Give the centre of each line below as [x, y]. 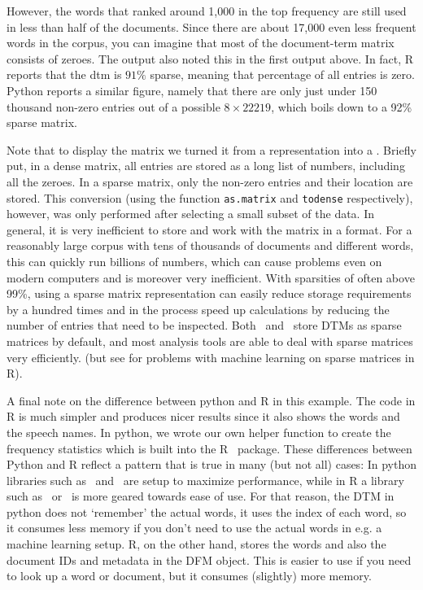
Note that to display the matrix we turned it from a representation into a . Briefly [211, 149]
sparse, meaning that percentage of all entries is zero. [282, 74]
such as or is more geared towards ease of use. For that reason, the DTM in [201, 496]
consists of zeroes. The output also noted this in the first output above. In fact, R [210, 58]
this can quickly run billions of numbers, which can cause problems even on [194, 261]
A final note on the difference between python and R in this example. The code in [211, 400]
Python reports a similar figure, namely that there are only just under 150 [192, 90]
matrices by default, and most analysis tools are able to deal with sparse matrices [210, 341]
